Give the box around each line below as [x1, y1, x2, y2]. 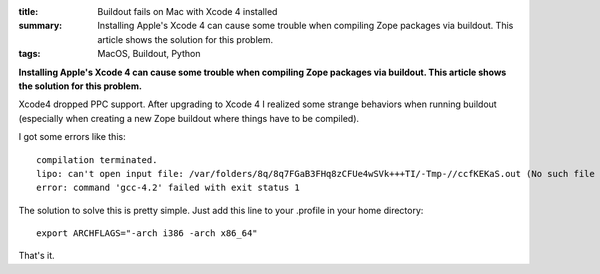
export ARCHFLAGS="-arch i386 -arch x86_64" [36, 228, 259, 239]
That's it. [18, 250, 55, 262]
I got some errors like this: [18, 131, 126, 143]
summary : [18, 20, 63, 32]
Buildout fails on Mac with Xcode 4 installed [97, 6, 278, 17]
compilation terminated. [36, 154, 158, 165]
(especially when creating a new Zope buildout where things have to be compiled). [18, 112, 360, 124]
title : [18, 6, 39, 17]
